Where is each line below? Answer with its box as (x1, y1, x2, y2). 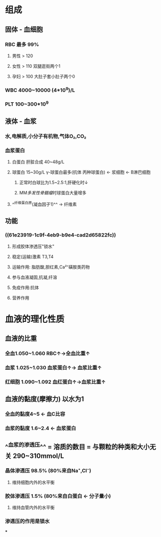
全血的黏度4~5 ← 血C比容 (5, 411, 65, 417)
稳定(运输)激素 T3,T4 (12, 253, 54, 259)
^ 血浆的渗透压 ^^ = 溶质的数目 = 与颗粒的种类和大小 (5, 441, 150, 451)
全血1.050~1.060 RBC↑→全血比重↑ (5, 350, 90, 357)
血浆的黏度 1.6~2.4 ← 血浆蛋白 (5, 425, 76, 432)
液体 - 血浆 (5, 117, 37, 126)
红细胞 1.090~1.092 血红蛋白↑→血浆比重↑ (5, 379, 106, 385)
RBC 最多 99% (5, 41, 39, 47)
